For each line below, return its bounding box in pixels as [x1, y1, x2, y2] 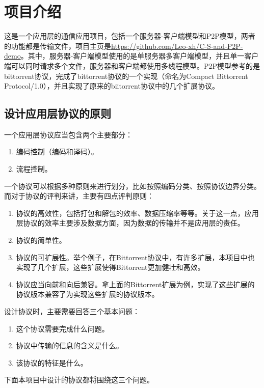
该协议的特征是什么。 [16, 357, 88, 368]
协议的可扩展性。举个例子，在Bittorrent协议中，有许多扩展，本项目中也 [16, 252, 255, 262]
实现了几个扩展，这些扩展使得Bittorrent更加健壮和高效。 [16, 262, 205, 272]
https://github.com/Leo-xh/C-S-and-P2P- [111, 40, 243, 51]
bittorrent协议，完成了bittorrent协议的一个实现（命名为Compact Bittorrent [4, 70, 248, 81]
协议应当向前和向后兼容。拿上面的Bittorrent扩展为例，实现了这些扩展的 [16, 279, 255, 289]
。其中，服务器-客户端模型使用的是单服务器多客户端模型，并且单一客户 [20, 50, 259, 61]
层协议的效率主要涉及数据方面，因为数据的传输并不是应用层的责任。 [16, 217, 245, 228]
